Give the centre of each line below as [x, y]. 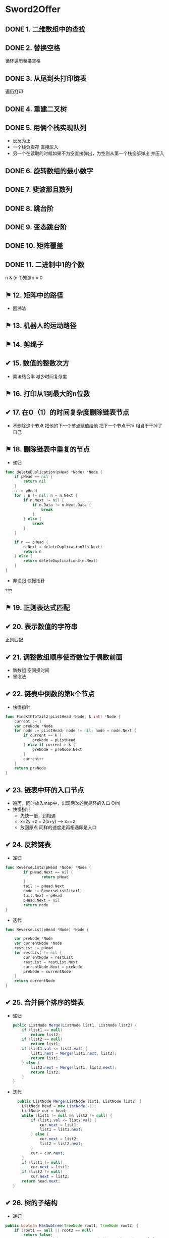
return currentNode [35, 981]
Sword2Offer [33, 9]
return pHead [55, 877]
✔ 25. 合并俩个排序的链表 [45, 1002]
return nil [35, 481]
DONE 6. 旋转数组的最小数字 [49, 171]
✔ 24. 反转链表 [28, 845]
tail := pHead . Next [44, 886]
